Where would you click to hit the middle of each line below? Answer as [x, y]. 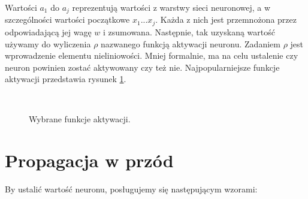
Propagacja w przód [89, 160]
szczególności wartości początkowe [67, 19]
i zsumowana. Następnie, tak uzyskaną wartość [189, 31]
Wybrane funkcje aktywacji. [80, 119]
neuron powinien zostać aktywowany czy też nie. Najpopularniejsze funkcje [142, 67]
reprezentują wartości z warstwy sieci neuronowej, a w [171, 7]
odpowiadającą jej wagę [48, 31]
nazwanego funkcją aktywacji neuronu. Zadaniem [191, 43]
